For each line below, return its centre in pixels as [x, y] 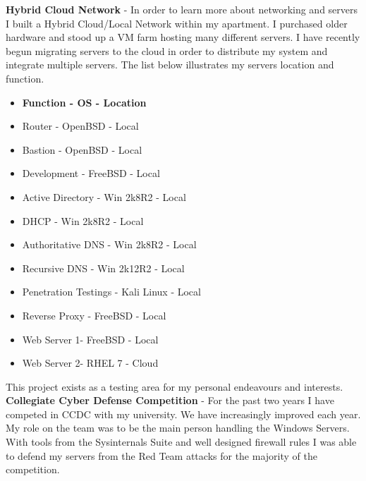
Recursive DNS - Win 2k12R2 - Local [103, 268]
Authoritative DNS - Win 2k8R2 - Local [109, 244]
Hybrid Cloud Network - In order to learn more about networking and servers [182, 9]
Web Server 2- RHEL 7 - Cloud [90, 363]
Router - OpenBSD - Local [80, 126]
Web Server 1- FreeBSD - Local [90, 339]
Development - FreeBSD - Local [91, 173]
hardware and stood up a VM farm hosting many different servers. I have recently [183, 37]
